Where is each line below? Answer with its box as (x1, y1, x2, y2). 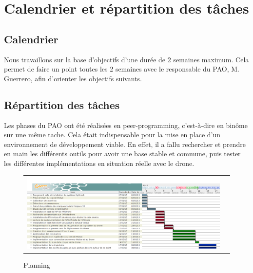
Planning (23, 260, 50, 270)
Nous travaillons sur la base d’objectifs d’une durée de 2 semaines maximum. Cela (4, 54, 249, 64)
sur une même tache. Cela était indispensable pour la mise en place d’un (4, 129, 221, 140)
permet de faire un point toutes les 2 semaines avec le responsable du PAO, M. (4, 64, 239, 74)
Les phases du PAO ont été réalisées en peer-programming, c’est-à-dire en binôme (4, 120, 248, 130)
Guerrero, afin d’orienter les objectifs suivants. (4, 73, 142, 83)
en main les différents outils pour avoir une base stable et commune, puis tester (4, 148, 241, 159)
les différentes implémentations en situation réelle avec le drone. (4, 158, 195, 168)
